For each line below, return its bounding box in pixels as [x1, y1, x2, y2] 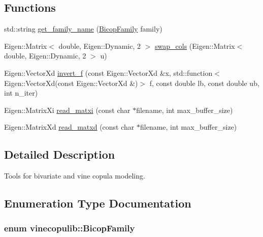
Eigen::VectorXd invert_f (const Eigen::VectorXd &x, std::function [4, 67, 213, 78]
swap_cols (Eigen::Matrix [155, 40, 235, 51]
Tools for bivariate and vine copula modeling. [4, 170, 145, 181]
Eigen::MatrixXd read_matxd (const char [4, 122, 135, 132]
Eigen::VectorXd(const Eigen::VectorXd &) [4, 77, 138, 88]
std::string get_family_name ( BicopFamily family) [4, 23, 162, 34]
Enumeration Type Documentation [4, 195, 191, 211]
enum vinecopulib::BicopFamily [4, 222, 135, 234]
